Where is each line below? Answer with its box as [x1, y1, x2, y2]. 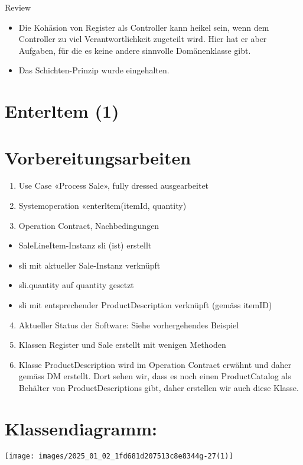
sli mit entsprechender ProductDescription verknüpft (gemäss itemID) [18, 299, 272, 311]
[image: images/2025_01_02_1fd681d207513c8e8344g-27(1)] [5, 451, 233, 460]
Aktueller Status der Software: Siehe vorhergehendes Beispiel [18, 318, 239, 331]
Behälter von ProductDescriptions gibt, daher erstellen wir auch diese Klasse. [18, 382, 299, 393]
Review [5, 1, 31, 13]
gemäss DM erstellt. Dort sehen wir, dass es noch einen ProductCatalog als [18, 370, 291, 382]
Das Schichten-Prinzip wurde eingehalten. [18, 64, 170, 76]
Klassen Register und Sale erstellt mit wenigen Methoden [18, 338, 226, 351]
